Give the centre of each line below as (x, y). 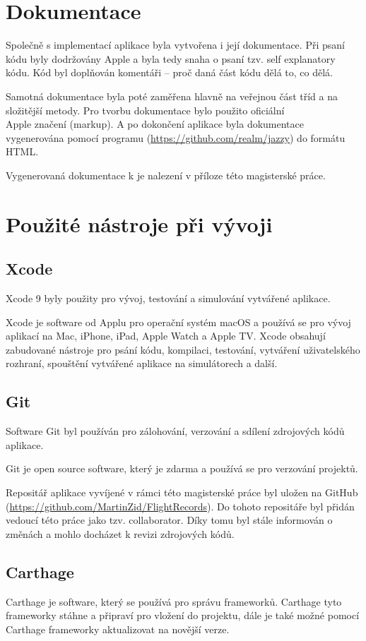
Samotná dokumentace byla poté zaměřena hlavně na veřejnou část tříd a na (172, 96)
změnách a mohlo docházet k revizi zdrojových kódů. (120, 533)
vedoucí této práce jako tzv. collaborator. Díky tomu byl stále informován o (169, 520)
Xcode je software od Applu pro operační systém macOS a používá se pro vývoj (178, 322)
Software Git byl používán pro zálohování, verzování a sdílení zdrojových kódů (175, 431)
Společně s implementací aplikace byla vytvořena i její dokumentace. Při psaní (175, 45)
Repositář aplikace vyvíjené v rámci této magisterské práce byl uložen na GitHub (182, 492)
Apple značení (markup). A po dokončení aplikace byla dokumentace (155, 124)
